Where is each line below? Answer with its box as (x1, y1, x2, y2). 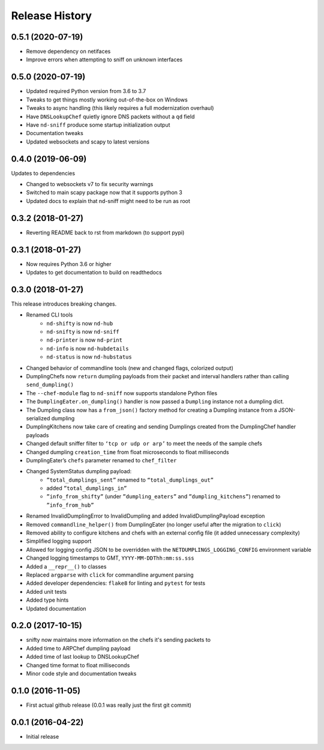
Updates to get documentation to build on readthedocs (26, 268, 162, 276)
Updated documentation (26, 605, 86, 612)
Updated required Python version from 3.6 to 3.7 (26, 88, 146, 95)
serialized (26, 414, 50, 422)
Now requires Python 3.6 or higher (26, 260, 112, 267)
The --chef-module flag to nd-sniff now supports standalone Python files (26, 389, 218, 396)
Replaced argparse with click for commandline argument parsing (26, 571, 194, 578)
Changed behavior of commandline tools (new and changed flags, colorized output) (26, 364, 234, 372)
